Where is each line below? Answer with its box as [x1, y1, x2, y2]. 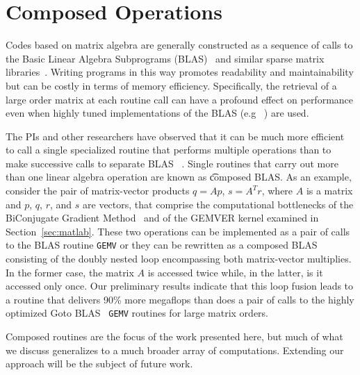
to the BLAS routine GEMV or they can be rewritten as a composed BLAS [6, 237, 318, 252]
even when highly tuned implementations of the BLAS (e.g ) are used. [6, 106, 309, 120]
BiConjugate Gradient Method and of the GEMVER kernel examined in [6, 210, 319, 225]
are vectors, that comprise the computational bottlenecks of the [83, 197, 354, 211]
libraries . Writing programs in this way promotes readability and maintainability [6, 65, 354, 79]
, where [261, 183, 293, 198]
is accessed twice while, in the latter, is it [147, 265, 323, 279]
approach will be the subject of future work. [6, 356, 193, 371]
